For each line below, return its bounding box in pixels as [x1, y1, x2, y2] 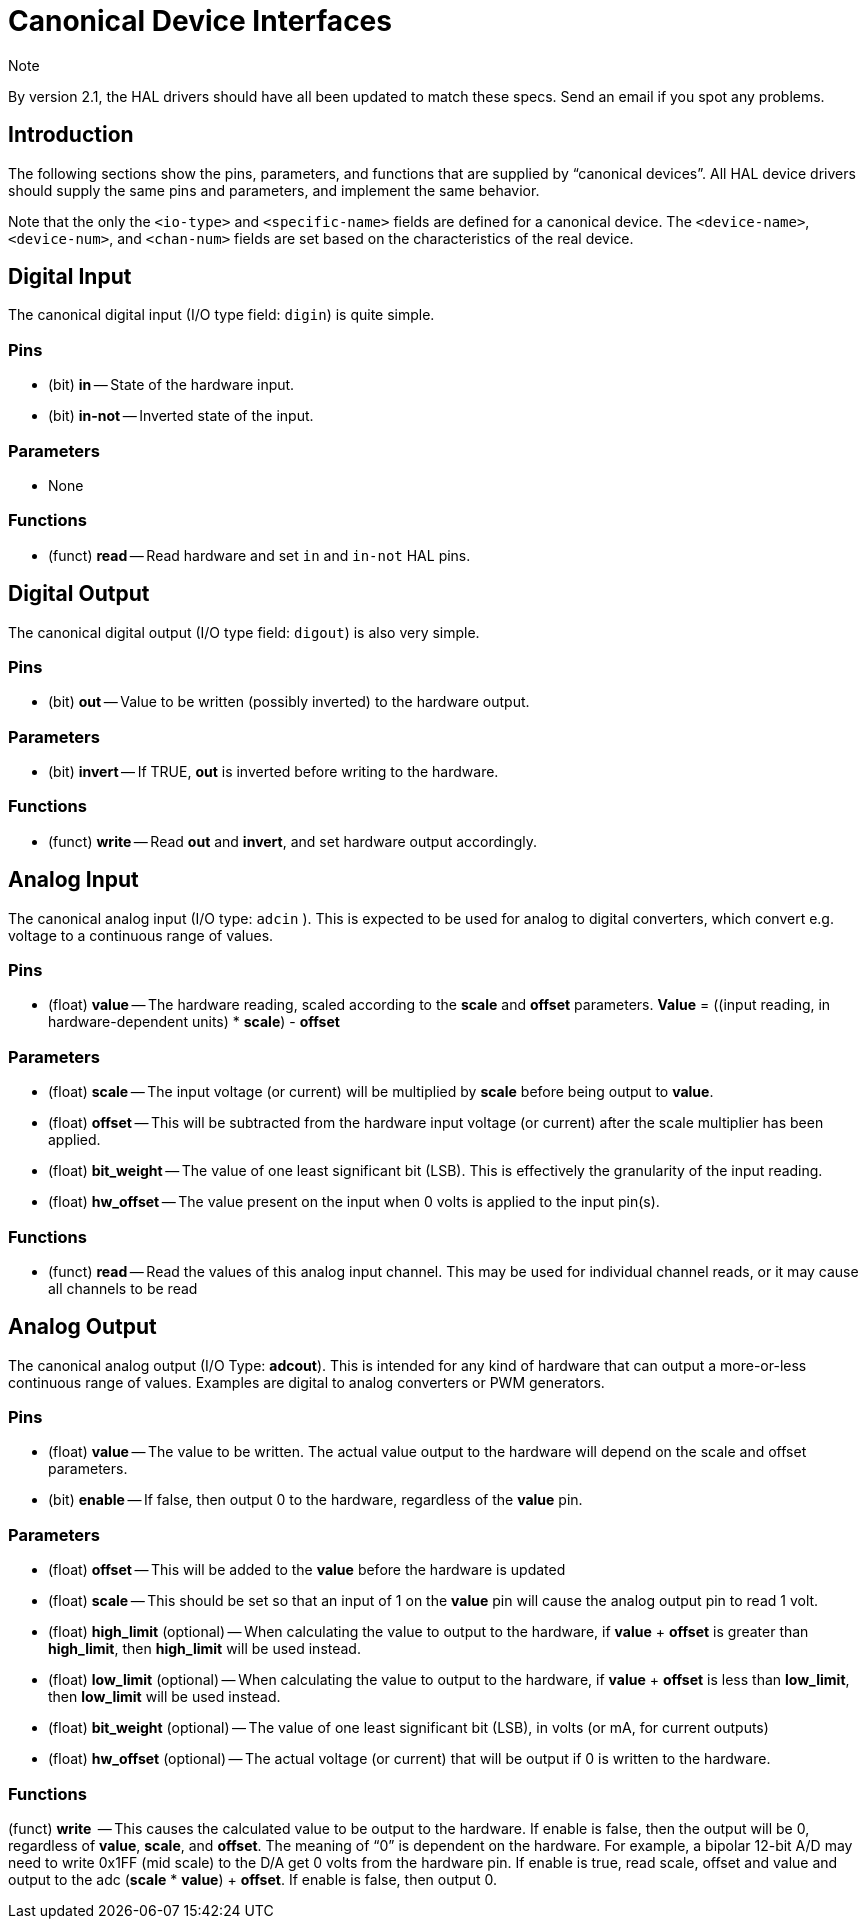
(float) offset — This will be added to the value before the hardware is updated [48, 1561, 566, 1579]
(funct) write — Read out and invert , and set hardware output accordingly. [48, 832, 538, 850]
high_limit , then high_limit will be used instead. [48, 1640, 361, 1658]
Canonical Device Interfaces [8, 4, 392, 38]
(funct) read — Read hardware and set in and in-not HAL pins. [48, 546, 471, 564]
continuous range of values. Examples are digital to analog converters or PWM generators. [8, 1373, 605, 1391]
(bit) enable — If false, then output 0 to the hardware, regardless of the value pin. [48, 1491, 583, 1509]
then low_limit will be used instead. [48, 1688, 281, 1706]
